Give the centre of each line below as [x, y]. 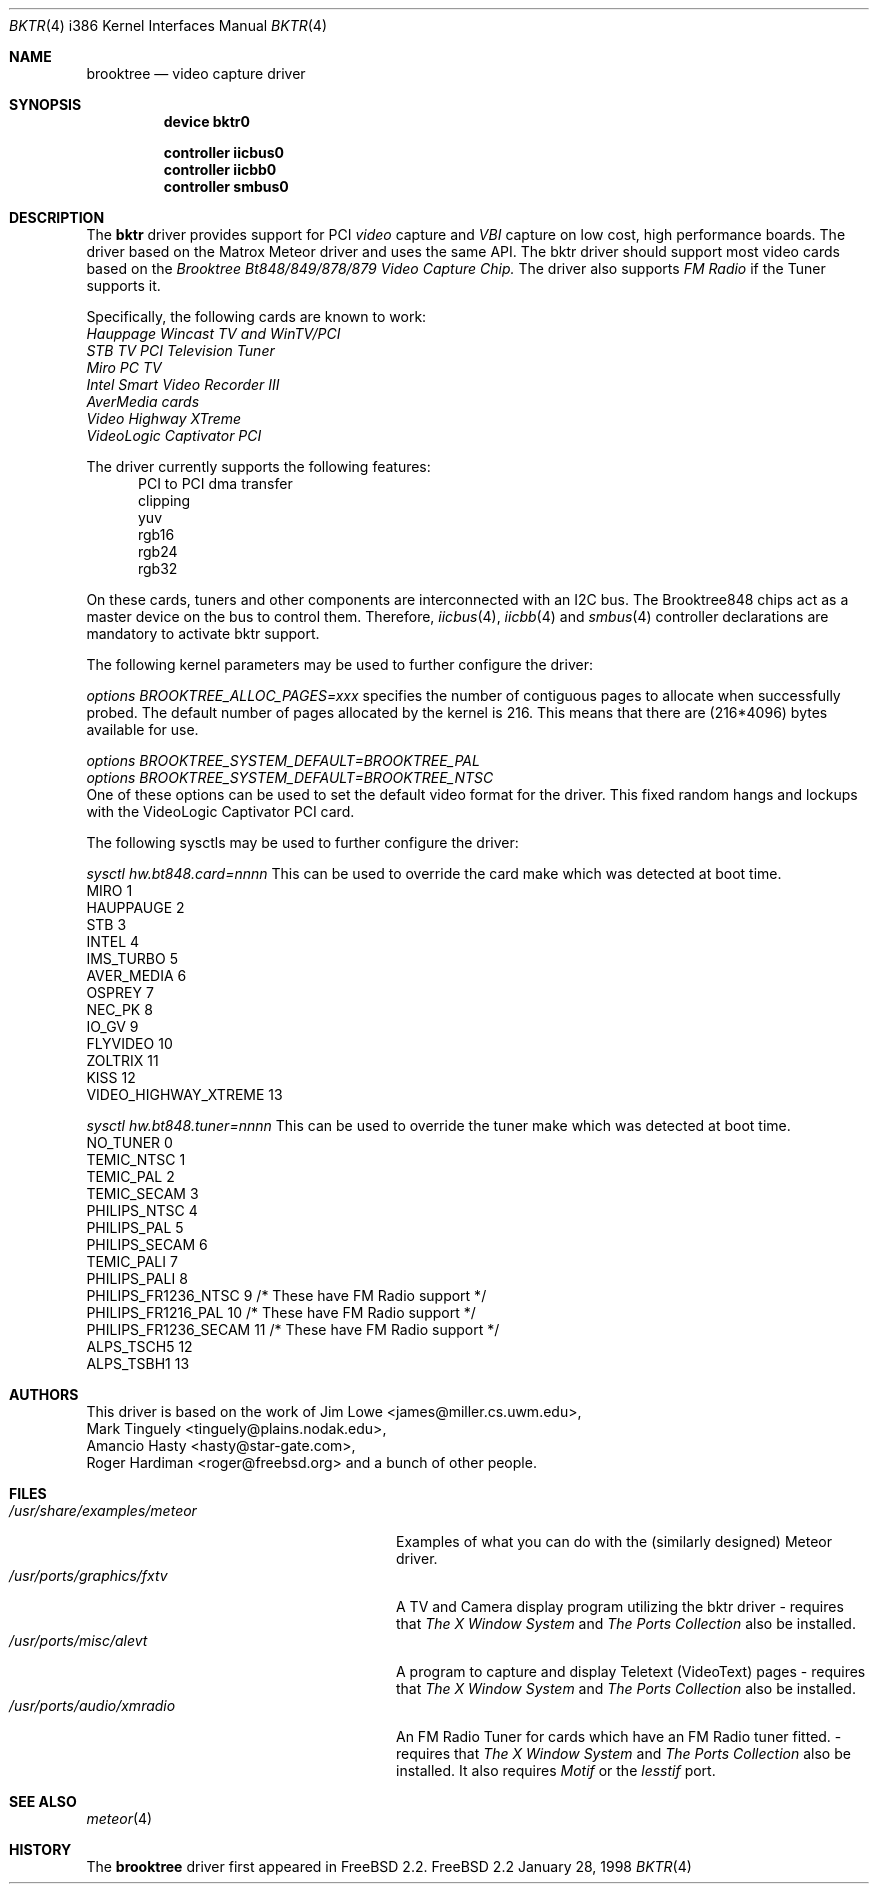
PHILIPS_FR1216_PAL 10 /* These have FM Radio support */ [281, 1312]
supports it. [123, 285]
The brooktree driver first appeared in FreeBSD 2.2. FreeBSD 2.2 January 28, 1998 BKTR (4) [389, 1866]
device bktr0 [207, 121]
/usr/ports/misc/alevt [78, 1640]
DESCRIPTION [57, 217]
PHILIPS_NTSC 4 [142, 1210]
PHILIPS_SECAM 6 [147, 1244]
